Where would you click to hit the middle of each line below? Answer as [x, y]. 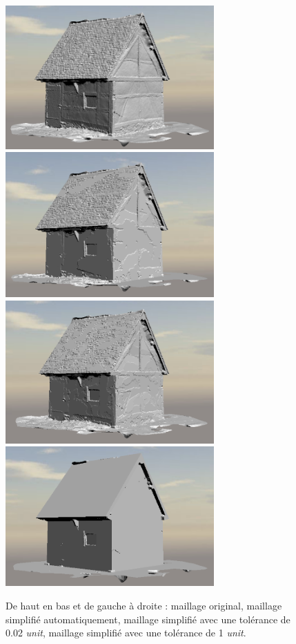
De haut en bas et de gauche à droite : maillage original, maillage [144, 606]
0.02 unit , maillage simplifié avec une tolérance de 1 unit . [126, 633]
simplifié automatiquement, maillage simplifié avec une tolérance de [148, 619]
